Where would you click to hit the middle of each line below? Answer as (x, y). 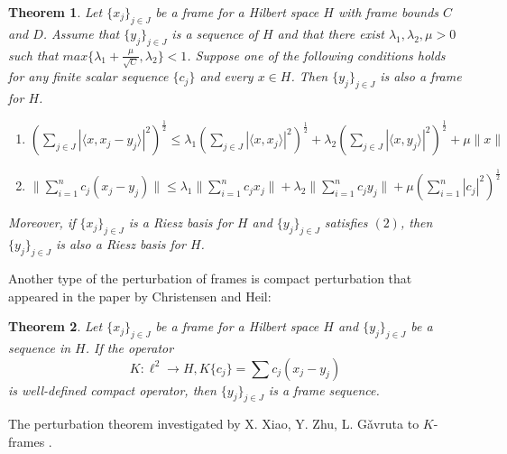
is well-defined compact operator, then (112, 389)
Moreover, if (42, 222)
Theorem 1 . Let (55, 12)
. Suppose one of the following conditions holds (316, 55)
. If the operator (129, 347)
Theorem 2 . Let (55, 326)
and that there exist (331, 33)
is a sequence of (215, 33)
